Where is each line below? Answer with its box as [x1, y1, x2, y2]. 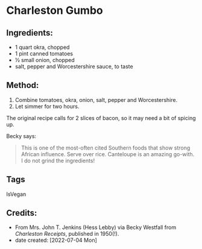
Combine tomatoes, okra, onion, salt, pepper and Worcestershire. [14, 96, 178, 103]
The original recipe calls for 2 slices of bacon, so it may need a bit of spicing [6, 114, 196, 121]
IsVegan [6, 191, 27, 198]
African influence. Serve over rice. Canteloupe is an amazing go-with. [21, 150, 195, 157]
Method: [6, 80, 39, 90]
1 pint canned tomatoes [14, 50, 74, 57]
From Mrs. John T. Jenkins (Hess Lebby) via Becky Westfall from [14, 224, 177, 231]
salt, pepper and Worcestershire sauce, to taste [14, 63, 134, 70]
